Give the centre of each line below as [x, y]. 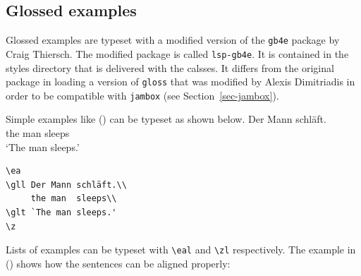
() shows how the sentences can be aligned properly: [118, 263]
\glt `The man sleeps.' [61, 212]
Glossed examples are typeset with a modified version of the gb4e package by [173, 40]
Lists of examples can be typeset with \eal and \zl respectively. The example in [181, 250]
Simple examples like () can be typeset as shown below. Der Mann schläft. [166, 119]
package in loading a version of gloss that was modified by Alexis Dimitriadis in [180, 82]
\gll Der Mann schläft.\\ [66, 185]
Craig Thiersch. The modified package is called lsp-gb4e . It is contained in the [177, 53]
